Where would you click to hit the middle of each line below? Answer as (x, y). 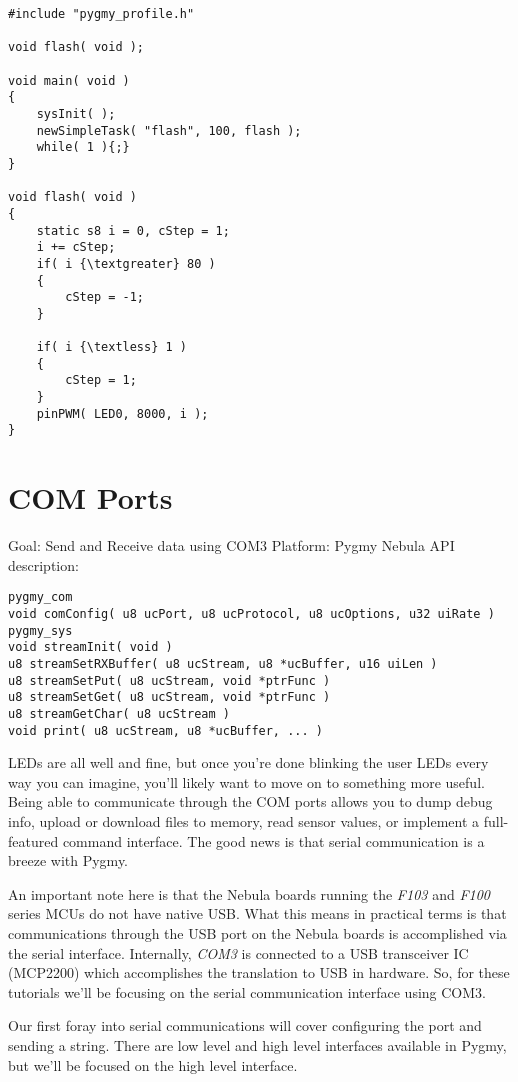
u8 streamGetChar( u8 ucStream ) (119, 713)
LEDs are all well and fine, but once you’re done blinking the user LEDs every (248, 762)
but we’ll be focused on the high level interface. (153, 1064)
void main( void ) (69, 80)
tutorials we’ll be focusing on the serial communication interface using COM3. (247, 991)
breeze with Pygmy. (68, 860)
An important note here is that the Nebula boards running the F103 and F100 (249, 893)
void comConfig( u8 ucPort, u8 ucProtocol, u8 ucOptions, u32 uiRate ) (251, 614)
